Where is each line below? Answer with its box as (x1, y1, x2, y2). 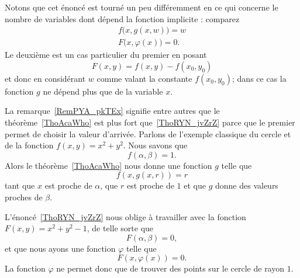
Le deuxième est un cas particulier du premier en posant (5, 48, 207, 61)
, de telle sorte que (87, 222, 154, 234)
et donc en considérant (5, 72, 86, 84)
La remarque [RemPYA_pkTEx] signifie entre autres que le (5, 105, 220, 117)
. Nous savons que (123, 139, 188, 151)
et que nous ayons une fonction (5, 242, 116, 254)
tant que (5, 179, 35, 192)
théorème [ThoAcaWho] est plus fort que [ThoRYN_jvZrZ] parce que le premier (5, 116, 295, 128)
